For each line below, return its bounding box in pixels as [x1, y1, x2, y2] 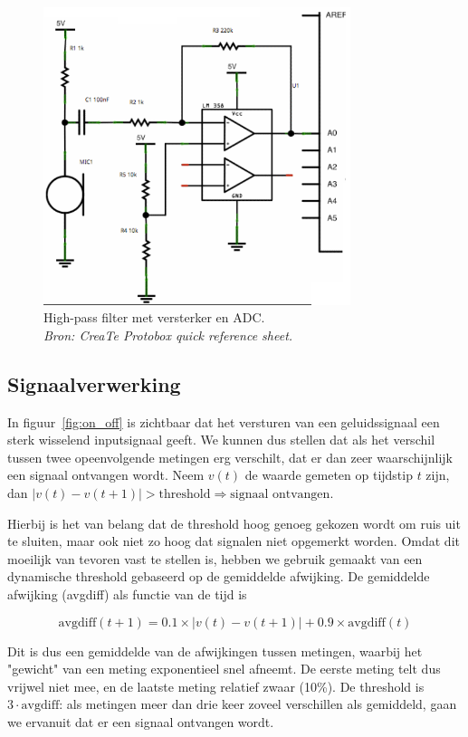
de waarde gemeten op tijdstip [244, 465, 413, 484]
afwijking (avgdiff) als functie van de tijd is [7, 584, 247, 603]
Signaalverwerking [7, 369, 181, 397]
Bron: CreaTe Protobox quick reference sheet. [43, 325, 293, 344]
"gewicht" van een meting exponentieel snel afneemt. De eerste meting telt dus [7, 659, 441, 678]
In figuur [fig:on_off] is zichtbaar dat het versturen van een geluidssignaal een [7, 412, 440, 431]
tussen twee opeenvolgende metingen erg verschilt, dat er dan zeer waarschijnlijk [7, 447, 454, 466]
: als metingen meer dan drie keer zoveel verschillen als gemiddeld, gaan [59, 694, 457, 713]
